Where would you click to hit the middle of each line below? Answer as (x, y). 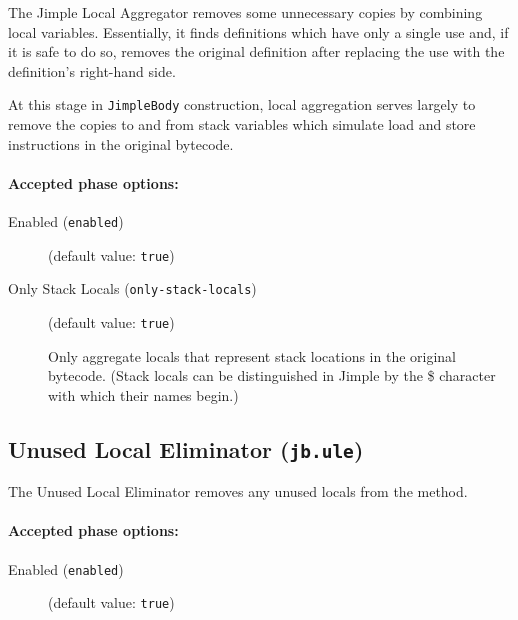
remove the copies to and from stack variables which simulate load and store (242, 124)
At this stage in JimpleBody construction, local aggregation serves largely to (242, 104)
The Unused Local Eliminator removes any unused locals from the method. (238, 491)
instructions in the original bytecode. (121, 143)
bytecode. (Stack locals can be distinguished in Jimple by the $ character (272, 375)
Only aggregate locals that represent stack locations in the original (252, 355)
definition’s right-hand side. (92, 70)
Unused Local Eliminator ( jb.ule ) (186, 448)
